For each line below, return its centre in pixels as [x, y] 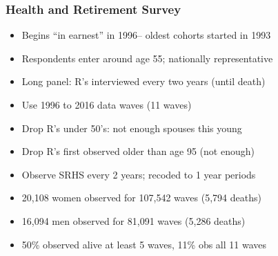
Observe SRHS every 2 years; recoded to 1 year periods [139, 174]
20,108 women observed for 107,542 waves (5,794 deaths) [141, 198]
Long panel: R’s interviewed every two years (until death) [143, 81]
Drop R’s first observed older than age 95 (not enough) [138, 151]
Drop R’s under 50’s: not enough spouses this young [132, 128]
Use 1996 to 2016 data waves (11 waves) [107, 104]
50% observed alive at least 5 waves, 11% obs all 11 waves [144, 244]
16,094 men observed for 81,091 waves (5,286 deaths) [133, 220]
